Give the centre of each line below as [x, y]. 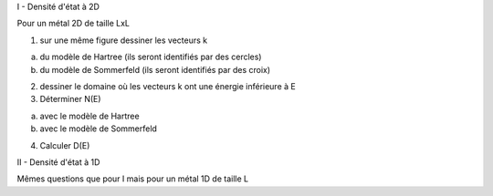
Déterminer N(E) [70, 99]
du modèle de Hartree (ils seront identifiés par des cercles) [151, 57]
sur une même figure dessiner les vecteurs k [124, 40]
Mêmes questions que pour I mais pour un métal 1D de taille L [133, 179]
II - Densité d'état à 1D [58, 162]
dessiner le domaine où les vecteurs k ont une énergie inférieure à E [168, 86]
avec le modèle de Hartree [90, 116]
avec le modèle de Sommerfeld [98, 129]
